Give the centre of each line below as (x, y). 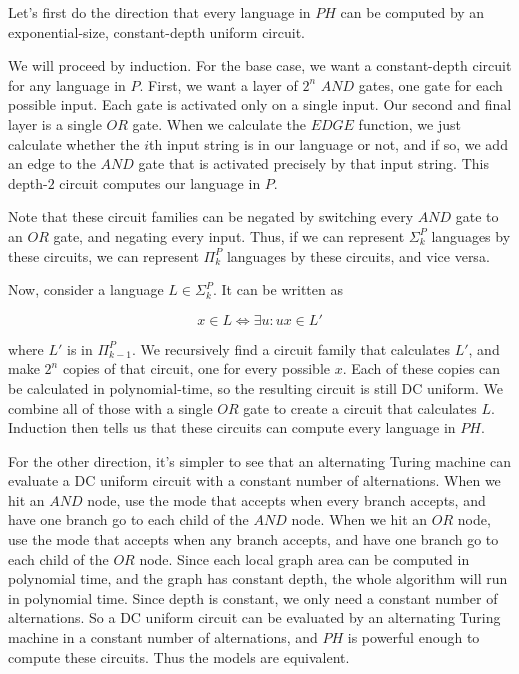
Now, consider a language (86, 289)
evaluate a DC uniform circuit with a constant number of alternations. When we (254, 480)
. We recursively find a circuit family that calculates (290, 348)
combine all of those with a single (110, 407)
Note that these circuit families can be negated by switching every (211, 216)
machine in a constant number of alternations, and (163, 637)
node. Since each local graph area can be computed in (304, 558)
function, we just (409, 123)
